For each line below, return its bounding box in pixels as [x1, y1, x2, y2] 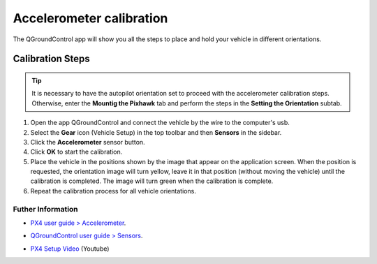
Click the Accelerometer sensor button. [30, 138, 146, 146]
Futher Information [13, 204, 78, 214]
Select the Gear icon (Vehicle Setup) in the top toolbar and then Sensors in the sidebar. [30, 128, 282, 136]
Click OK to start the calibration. [30, 147, 123, 156]
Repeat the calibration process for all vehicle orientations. [30, 186, 197, 195]
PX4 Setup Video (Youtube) [30, 244, 110, 253]
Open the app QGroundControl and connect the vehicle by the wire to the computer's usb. [30, 119, 290, 127]
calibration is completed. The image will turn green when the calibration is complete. [30, 177, 274, 185]
